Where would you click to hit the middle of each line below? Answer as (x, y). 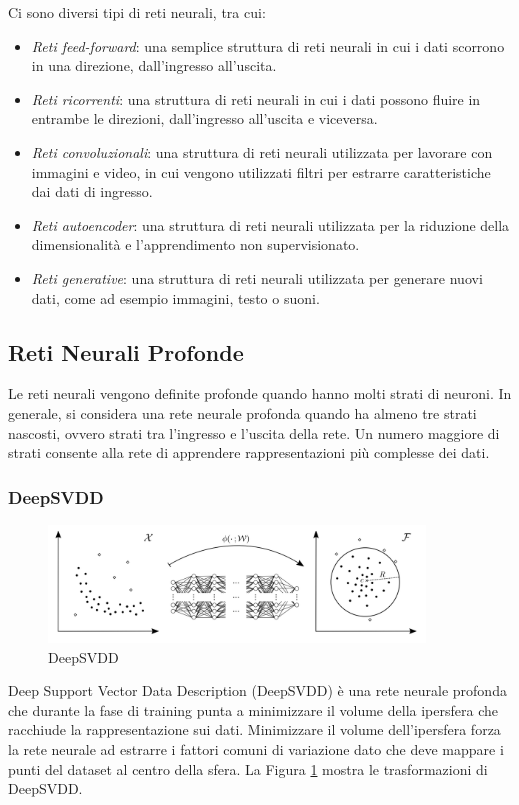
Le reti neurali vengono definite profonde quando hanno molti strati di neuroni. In (260, 393)
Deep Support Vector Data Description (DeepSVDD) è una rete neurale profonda (257, 690)
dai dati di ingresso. (92, 191)
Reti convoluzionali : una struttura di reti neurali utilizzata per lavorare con (262, 151)
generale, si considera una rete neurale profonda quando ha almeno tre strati (242, 412)
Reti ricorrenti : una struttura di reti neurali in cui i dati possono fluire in (256, 98)
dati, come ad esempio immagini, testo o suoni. (175, 297)
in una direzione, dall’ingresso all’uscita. (154, 65)
